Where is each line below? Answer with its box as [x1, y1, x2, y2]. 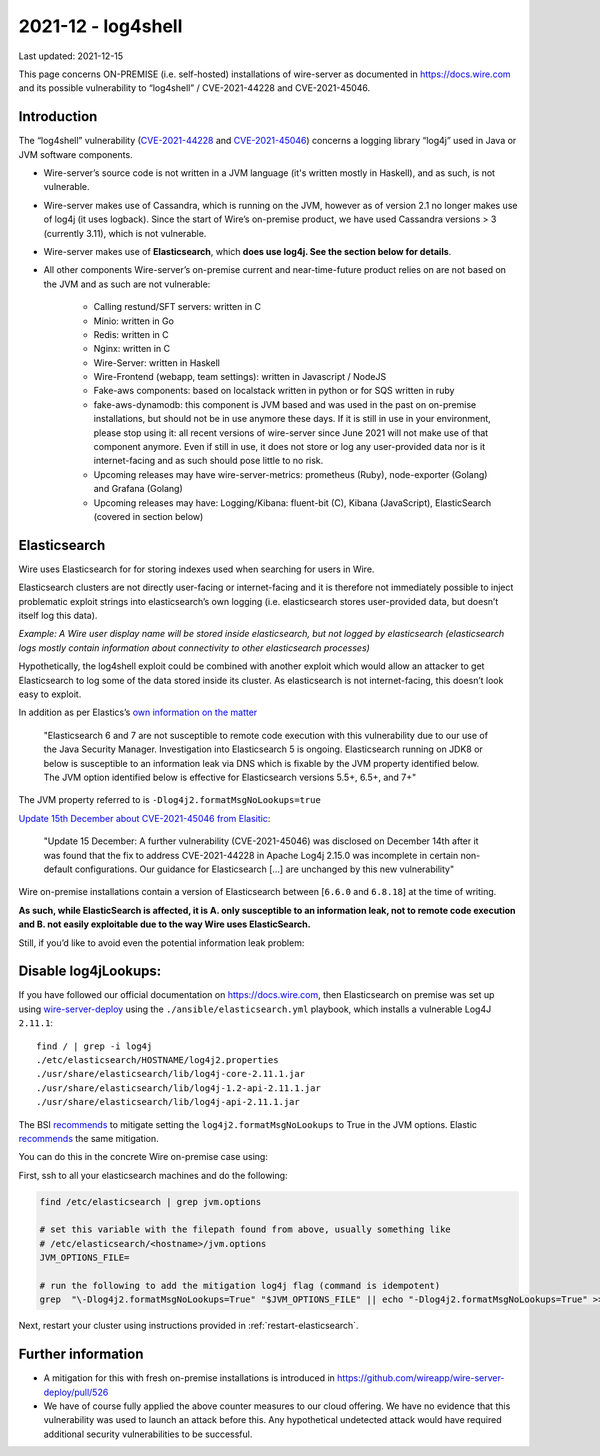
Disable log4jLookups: [18, 963, 162, 980]
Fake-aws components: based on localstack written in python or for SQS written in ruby [93, 385, 455, 397]
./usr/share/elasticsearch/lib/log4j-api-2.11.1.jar [36, 1096, 300, 1108]
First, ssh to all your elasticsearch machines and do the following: [18, 1169, 289, 1181]
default [43, 863, 74, 875]
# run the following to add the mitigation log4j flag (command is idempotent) [39, 1280, 441, 1292]
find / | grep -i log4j [36, 1040, 153, 1052]
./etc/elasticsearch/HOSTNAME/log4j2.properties [36, 1054, 279, 1065]
